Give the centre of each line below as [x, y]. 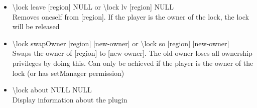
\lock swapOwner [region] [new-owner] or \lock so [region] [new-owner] [121, 43]
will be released [36, 26]
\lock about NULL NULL [52, 90]
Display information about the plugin [70, 99]
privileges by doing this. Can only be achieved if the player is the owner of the [133, 63]
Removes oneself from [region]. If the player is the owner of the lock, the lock [131, 16]
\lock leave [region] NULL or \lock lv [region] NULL [93, 7]
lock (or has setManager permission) [68, 73]
